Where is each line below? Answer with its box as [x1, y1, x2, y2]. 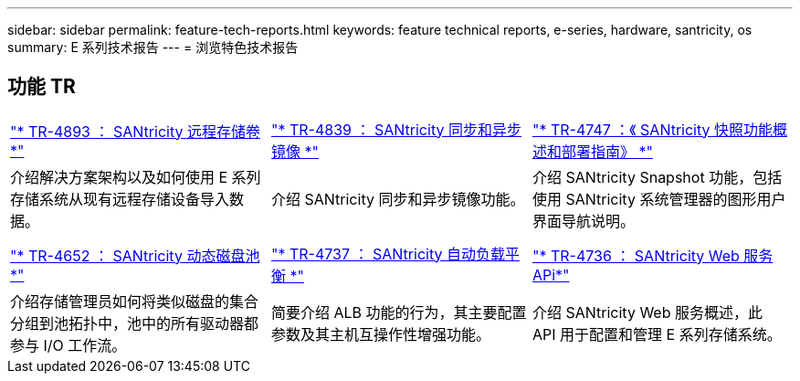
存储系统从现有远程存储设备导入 [10, 189, 230, 208]
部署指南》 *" [561, 142, 653, 161]
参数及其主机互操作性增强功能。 [270, 324, 490, 344]
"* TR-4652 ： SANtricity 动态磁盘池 [10, 246, 260, 265]
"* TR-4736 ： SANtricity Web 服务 [532, 246, 774, 265]
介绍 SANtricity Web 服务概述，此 [532, 302, 763, 322]
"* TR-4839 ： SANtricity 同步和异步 [270, 120, 521, 139]
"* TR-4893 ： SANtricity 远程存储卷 [10, 122, 260, 141]
